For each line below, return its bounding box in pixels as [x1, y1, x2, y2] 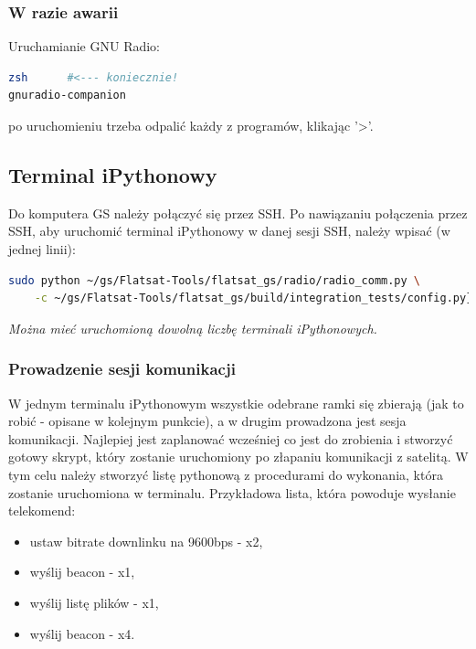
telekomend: [8, 501, 76, 520]
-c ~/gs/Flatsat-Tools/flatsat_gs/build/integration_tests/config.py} [34, 292, 473, 305]
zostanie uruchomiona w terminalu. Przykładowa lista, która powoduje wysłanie [8, 483, 456, 502]
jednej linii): [8, 239, 76, 258]
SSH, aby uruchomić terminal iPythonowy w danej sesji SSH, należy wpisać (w [8, 221, 450, 240]
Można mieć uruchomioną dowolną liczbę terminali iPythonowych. [8, 318, 377, 337]
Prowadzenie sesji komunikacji [8, 357, 236, 380]
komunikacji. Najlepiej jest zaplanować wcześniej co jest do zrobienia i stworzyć [8, 429, 453, 448]
